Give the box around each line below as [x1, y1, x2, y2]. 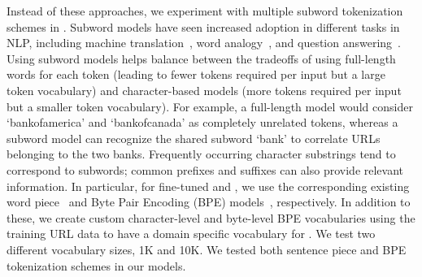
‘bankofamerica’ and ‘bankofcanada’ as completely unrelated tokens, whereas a [7, 114, 398, 131]
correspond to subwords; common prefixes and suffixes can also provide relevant [7, 161, 404, 178]
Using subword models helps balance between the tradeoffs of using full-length [7, 50, 396, 67]
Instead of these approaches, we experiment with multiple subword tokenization [7, 2, 403, 19]
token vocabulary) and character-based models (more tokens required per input [7, 81, 402, 98]
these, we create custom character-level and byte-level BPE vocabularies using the [7, 209, 415, 226]
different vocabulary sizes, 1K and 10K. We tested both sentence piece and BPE [7, 240, 407, 258]
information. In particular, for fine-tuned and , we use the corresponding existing [7, 177, 410, 194]
